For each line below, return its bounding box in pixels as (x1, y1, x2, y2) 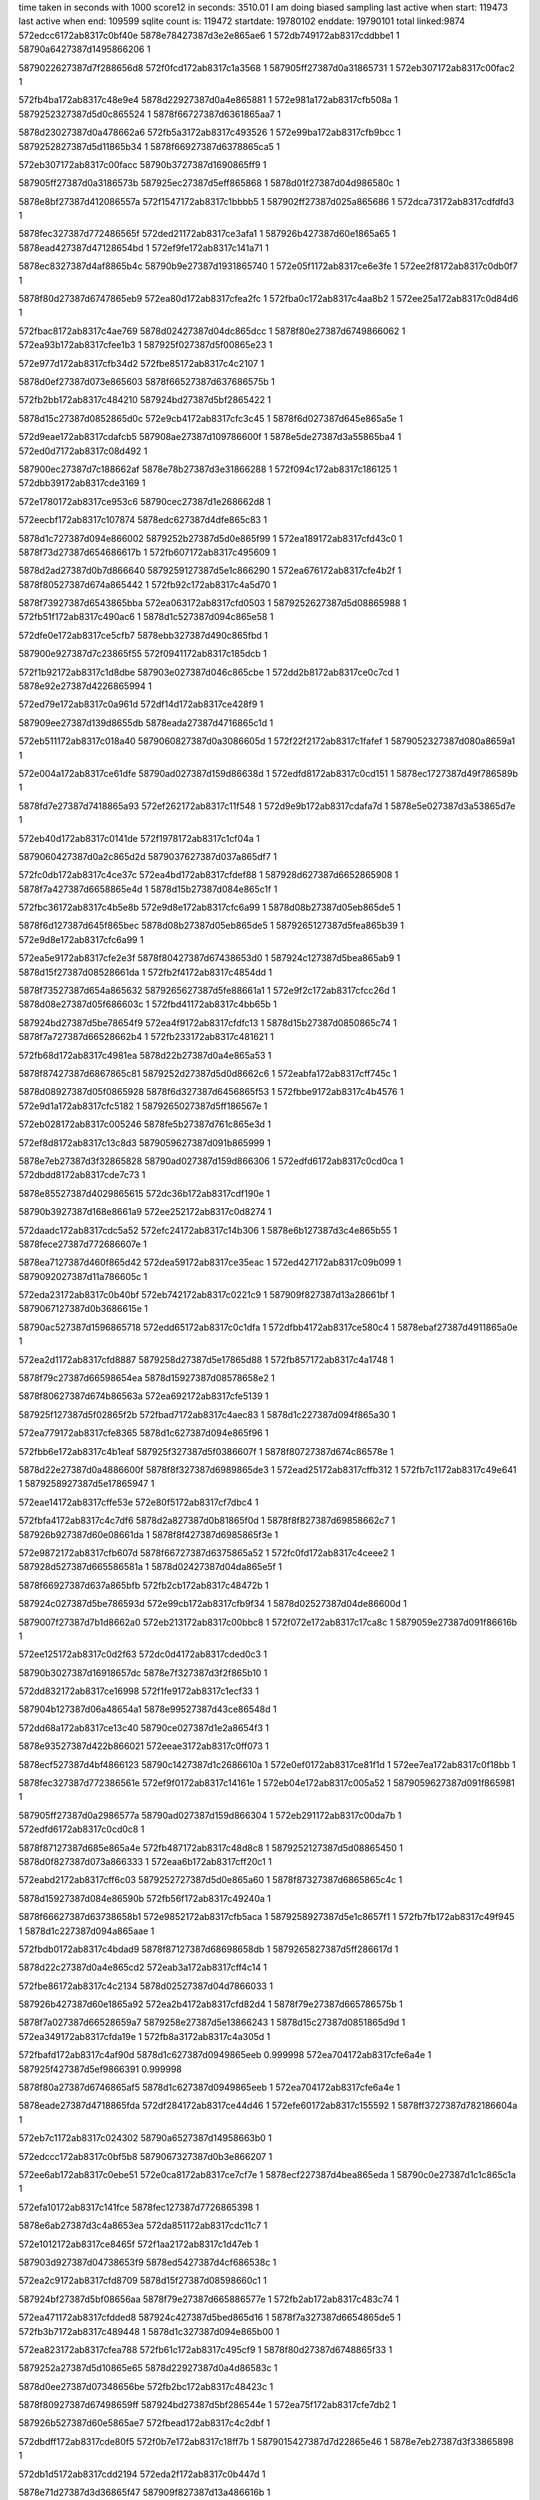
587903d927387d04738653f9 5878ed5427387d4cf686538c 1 (18, 2256, 277, 2268)
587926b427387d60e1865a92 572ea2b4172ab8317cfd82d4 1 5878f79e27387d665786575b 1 (18, 1998, 404, 2010)
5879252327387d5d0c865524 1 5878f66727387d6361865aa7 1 (18, 108, 282, 120)
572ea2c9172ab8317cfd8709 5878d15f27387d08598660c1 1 (18, 2275, 267, 2287)
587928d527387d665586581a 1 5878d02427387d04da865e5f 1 (18, 1561, 282, 1573)
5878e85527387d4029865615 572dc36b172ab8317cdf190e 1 (18, 1187, 270, 1199)
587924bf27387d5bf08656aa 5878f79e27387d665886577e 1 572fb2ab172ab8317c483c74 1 (18, 2293, 400, 2305)
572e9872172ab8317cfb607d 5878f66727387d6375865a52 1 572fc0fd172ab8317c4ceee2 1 (18, 1546, 395, 1559)
